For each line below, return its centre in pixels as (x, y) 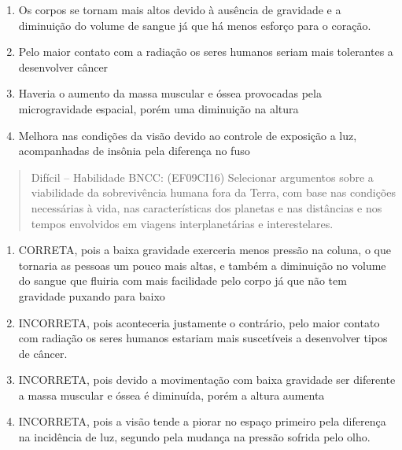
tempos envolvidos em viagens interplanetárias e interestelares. (182, 223)
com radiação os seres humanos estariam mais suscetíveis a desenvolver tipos (203, 338)
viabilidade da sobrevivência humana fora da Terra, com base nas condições (214, 192)
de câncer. (43, 353)
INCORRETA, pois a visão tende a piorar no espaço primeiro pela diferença (202, 421)
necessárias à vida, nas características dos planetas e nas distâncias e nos (207, 207)
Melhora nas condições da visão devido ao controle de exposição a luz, (188, 135)
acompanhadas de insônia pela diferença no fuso (134, 151)
